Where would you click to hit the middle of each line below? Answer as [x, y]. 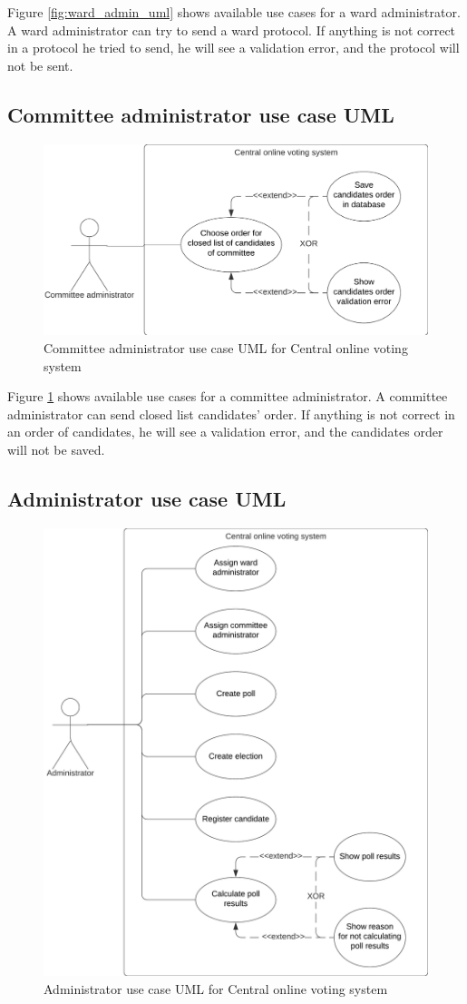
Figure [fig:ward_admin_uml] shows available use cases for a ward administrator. [234, 12]
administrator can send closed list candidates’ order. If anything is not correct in [231, 413]
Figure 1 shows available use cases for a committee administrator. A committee [228, 396]
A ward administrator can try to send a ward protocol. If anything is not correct [232, 30]
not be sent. [40, 65]
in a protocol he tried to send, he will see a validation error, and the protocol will [233, 48]
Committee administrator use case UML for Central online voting [226, 347]
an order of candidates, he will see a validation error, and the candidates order [225, 432]
